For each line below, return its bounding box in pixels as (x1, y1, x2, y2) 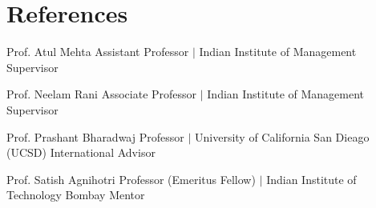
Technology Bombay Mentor (6, 186, 145, 203)
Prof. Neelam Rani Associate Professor (6, 86, 197, 102)
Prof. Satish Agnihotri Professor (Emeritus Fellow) (6, 170, 256, 187)
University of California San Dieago (195, 128, 370, 145)
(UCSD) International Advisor (6, 144, 156, 161)
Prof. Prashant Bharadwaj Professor (6, 128, 184, 145)
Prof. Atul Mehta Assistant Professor (6, 43, 189, 60)
